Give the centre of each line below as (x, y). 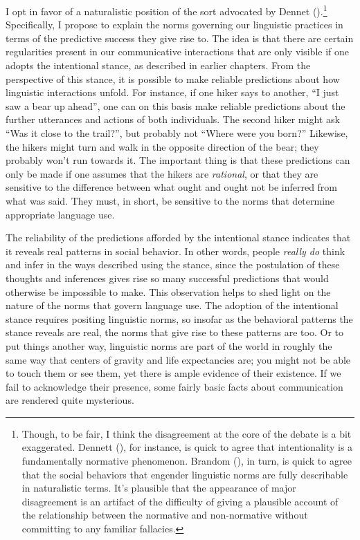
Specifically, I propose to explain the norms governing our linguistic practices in (174, 25)
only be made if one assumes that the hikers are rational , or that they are (162, 173)
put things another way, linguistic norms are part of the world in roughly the (169, 345)
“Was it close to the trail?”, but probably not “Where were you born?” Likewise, (177, 133)
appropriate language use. (60, 214)
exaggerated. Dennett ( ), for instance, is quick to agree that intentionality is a (187, 447)
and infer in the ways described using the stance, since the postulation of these (173, 264)
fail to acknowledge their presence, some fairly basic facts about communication (174, 386)
